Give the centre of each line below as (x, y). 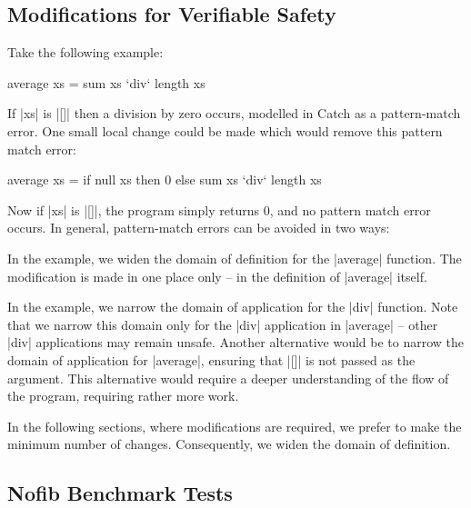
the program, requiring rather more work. (123, 396)
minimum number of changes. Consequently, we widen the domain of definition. (229, 444)
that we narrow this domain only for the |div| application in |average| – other (223, 324)
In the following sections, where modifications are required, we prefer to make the (235, 426)
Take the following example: (85, 52)
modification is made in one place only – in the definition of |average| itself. (217, 276)
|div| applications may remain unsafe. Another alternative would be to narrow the (236, 342)
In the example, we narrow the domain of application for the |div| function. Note (233, 307)
